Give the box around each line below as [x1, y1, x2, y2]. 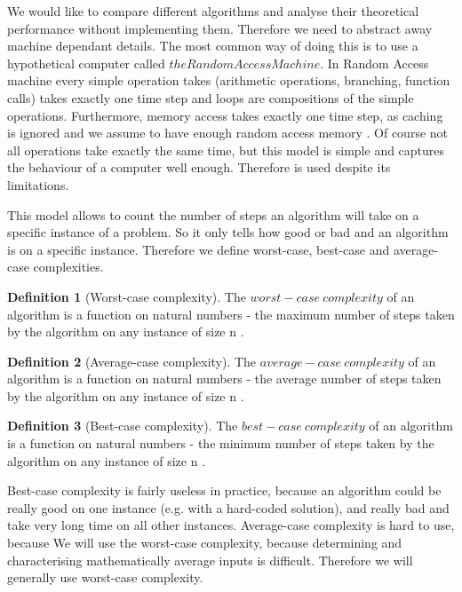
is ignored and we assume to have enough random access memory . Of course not [7, 123, 449, 142]
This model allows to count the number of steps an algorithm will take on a [7, 205, 419, 224]
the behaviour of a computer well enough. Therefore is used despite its [7, 158, 391, 177]
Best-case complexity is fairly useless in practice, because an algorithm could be [7, 481, 442, 500]
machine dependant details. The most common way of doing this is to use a [7, 36, 418, 55]
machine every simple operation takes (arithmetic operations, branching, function [7, 71, 450, 90]
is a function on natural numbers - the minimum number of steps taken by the [7, 434, 434, 453]
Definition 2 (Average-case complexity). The [7, 351, 257, 370]
